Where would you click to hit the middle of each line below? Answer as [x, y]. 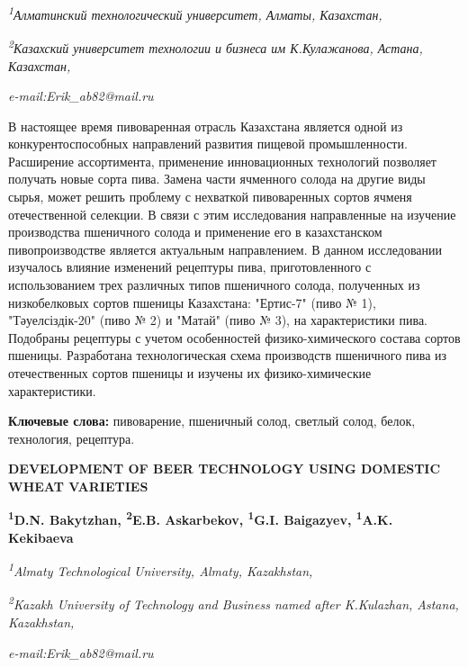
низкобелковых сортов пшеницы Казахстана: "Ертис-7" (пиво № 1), [192, 302]
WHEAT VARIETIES [78, 486]
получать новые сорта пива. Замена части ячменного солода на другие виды [217, 179]
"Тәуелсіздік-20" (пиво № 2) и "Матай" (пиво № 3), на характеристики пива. [218, 320]
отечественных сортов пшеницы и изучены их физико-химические [190, 373]
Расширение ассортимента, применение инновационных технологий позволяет [222, 161]
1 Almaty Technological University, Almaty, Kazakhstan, [161, 570]
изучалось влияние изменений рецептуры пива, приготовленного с [190, 267]
